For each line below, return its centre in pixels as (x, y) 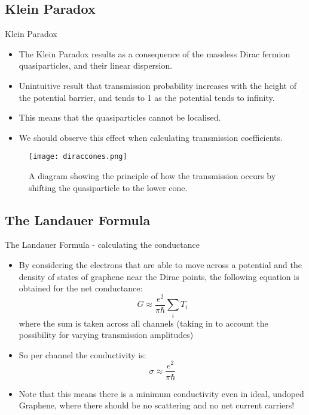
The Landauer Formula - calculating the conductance (102, 245)
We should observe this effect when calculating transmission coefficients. (151, 137)
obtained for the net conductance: (81, 288)
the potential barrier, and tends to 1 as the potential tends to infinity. (147, 97)
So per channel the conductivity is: (82, 354)
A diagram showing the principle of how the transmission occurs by (152, 176)
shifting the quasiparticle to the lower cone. (108, 187)
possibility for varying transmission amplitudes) (106, 335)
